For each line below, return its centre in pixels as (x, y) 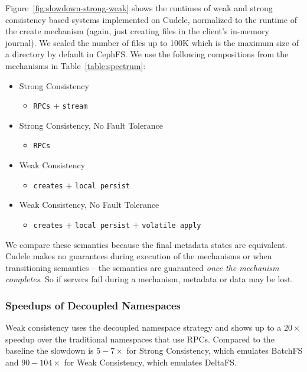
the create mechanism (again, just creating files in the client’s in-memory (137, 31)
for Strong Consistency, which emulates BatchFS (215, 350)
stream (75, 107)
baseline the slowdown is (50, 350)
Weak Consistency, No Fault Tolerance (89, 205)
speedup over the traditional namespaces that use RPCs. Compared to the (140, 339)
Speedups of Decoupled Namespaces (93, 305)
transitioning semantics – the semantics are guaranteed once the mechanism (142, 267)
